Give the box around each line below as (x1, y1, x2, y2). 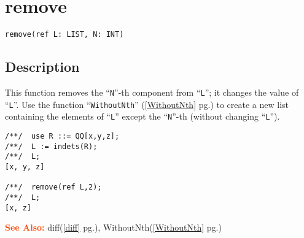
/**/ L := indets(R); (5, 142, 98, 151)
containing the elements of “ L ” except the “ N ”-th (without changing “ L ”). (5, 110, 280, 123)
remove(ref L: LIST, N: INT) (5, 30, 124, 39)
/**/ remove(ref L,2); (5, 183, 102, 192)
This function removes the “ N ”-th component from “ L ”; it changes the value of (5, 85, 299, 98)
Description (5, 57, 80, 76)
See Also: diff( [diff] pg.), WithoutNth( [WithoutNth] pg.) (5, 221, 222, 234)
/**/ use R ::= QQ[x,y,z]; (5, 131, 120, 140)
